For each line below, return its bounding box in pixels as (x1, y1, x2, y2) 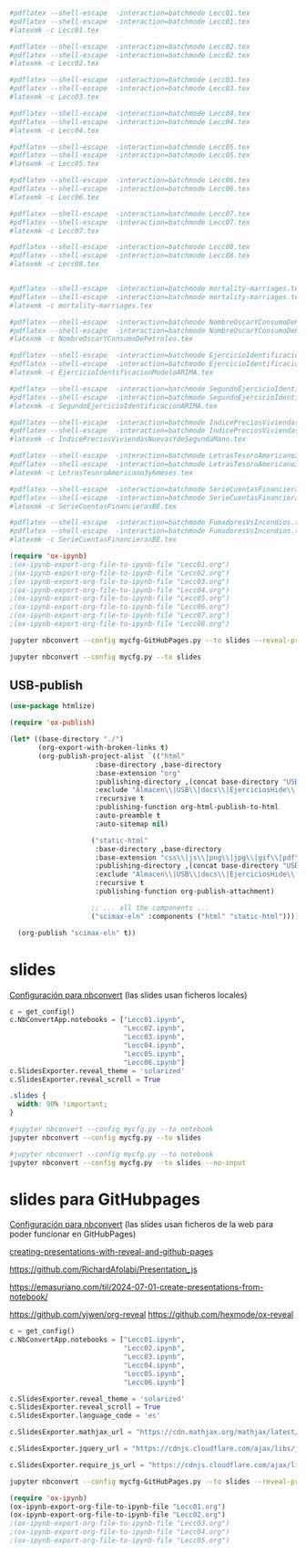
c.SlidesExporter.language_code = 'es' (9, 1411, 161, 1421)
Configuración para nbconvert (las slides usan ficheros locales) (9, 989, 248, 1000)
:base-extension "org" (95, 768, 181, 777)
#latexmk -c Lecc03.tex (9, 92, 100, 101)
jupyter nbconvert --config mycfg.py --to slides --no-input (9, 1158, 247, 1167)
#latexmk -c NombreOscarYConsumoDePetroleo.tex (9, 334, 194, 344)
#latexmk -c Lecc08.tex (9, 260, 100, 269)
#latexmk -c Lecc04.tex (9, 126, 100, 135)
